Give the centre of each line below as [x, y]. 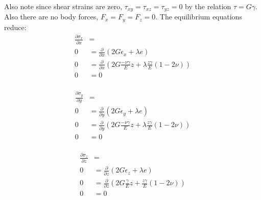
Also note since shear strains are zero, [63, 6]
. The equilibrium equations [199, 17]
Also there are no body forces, [51, 17]
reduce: [15, 27]
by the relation [208, 6]
